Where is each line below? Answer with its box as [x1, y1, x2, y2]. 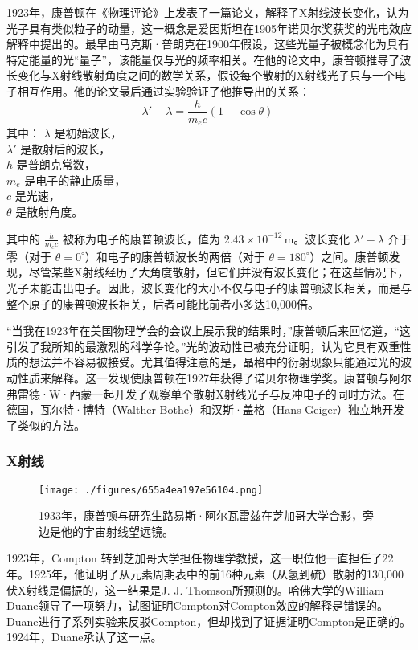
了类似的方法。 [6, 416, 85, 433]
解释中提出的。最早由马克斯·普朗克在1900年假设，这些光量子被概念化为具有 [6, 35, 409, 52]
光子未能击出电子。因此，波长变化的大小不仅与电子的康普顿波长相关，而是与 [6, 280, 412, 296]
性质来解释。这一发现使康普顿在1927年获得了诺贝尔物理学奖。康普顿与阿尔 [17, 370, 412, 386]
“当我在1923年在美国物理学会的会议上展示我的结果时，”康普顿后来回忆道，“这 [6, 322, 411, 339]
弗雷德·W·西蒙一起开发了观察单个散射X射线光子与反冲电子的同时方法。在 [6, 385, 404, 402]
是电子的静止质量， [24, 171, 126, 188]
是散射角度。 [15, 203, 84, 220]
